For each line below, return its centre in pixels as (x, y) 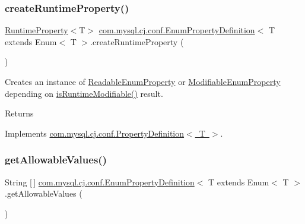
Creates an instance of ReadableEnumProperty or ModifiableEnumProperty (143, 81)
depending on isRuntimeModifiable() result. (84, 93)
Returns (19, 113)
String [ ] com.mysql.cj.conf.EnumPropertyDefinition (100, 182)
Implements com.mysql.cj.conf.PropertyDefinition (95, 133)
